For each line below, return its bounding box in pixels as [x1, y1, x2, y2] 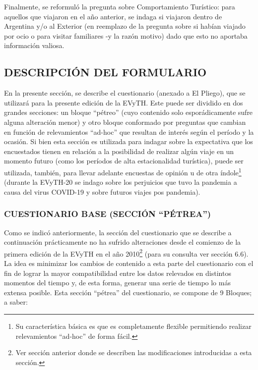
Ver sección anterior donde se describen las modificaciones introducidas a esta [15, 347, 252, 358]
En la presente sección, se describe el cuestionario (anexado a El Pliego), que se [4, 88, 246, 98]
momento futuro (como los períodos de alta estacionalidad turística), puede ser [4, 156, 244, 166]
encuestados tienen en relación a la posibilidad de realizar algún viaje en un [4, 146, 234, 156]
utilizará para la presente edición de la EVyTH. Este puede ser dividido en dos [4, 97, 243, 107]
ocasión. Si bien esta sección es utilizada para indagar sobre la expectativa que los [4, 136, 253, 147]
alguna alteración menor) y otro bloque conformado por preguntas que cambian [4, 116, 246, 127]
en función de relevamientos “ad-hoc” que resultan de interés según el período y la [4, 126, 254, 137]
